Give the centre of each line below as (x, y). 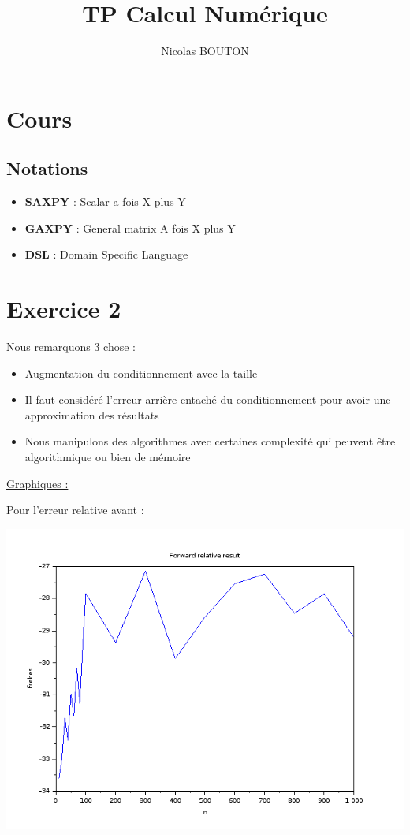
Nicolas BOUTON (205, 51)
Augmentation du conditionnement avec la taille (141, 373)
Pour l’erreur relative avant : (75, 510)
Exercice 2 (64, 309)
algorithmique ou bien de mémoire (108, 456)
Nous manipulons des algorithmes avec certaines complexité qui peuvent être (210, 441)
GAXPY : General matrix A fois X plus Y (130, 227)
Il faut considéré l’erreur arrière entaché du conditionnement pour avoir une (208, 399)
